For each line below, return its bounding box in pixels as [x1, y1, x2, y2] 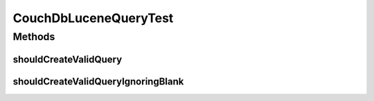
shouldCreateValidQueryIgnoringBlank [12, 75, 184, 87]
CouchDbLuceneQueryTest [12, 10, 174, 26]
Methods [12, 30, 55, 43]
